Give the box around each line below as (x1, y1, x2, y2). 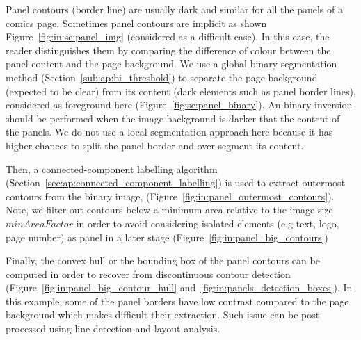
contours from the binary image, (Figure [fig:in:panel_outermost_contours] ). (6, 188, 335, 203)
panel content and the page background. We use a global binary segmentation (6, 56, 337, 71)
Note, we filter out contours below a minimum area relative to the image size (6, 202, 333, 217)
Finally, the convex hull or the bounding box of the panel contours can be (6, 253, 320, 268)
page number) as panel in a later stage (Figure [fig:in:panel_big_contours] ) (6, 229, 328, 244)
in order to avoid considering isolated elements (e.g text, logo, (76, 216, 339, 230)
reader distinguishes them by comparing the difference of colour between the (6, 42, 331, 57)
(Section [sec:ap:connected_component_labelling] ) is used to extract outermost (6, 175, 346, 190)
